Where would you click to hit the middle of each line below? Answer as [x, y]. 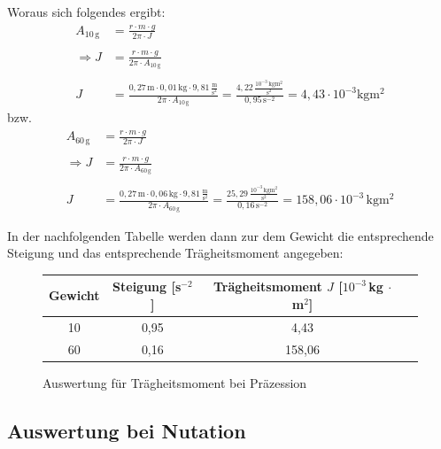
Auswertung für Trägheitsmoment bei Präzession [175, 382]
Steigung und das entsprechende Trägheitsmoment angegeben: [175, 253]
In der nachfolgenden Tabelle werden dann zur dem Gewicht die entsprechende [220, 235]
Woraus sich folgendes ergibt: [86, 12]
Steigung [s [147, 286]
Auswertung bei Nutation [127, 430]
